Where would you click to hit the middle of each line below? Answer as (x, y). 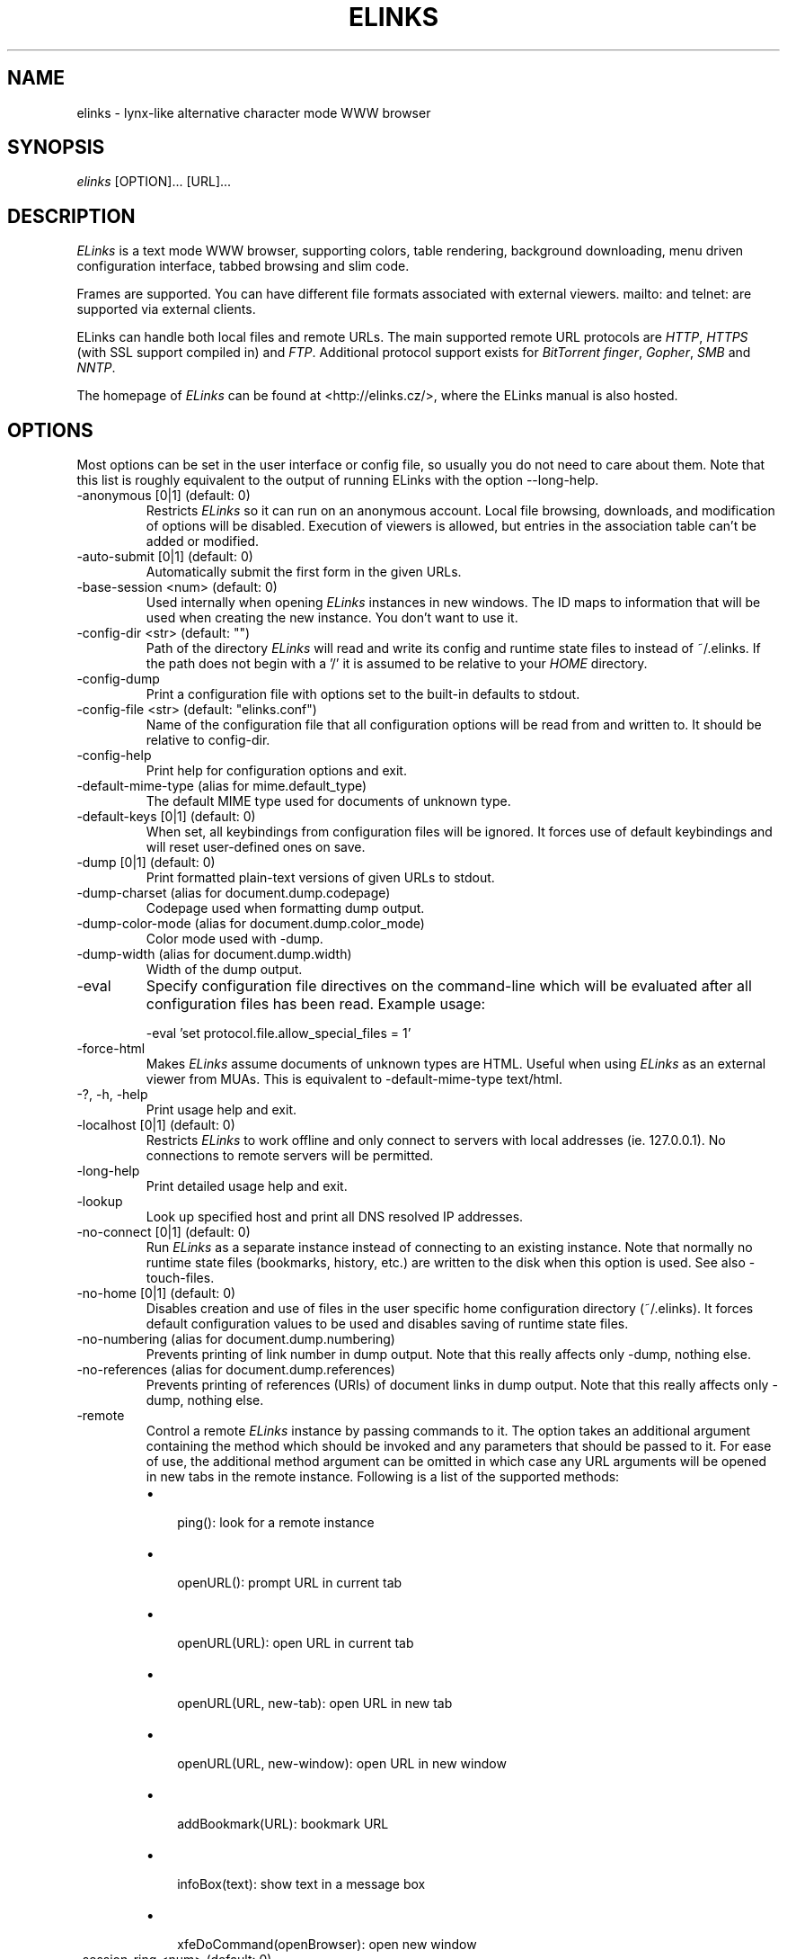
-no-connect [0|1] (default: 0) (164, 1232)
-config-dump (118, 679)
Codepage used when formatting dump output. (285, 908)
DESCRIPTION (71, 216)
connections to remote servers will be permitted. (290, 1156)
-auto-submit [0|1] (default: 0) (165, 557)
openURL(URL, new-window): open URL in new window (342, 1764)
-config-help (114, 756)
